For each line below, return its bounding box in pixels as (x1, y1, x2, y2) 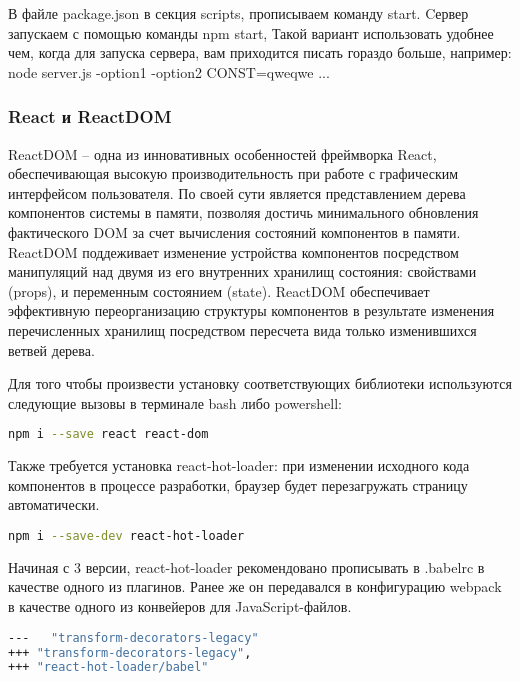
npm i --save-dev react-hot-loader (8, 528, 245, 543)
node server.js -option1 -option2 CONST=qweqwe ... (8, 61, 330, 82)
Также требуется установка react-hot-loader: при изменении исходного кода (8, 455, 470, 476)
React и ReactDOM (8, 104, 172, 129)
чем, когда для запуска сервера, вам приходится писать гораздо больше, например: (8, 42, 512, 63)
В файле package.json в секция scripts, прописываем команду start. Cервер (8, 3, 469, 23)
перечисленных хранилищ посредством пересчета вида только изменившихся (8, 319, 477, 340)
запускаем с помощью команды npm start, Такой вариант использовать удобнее (8, 22, 494, 43)
